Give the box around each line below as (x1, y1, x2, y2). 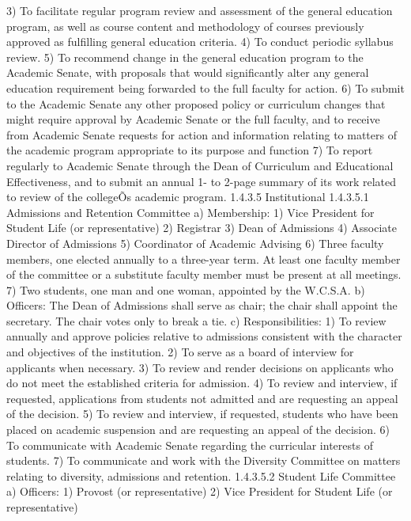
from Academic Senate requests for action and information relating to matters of (6, 126, 397, 143)
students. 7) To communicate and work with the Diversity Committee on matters (6, 452, 401, 469)
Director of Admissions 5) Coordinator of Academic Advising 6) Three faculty (6, 234, 384, 251)
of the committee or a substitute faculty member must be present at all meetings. (6, 266, 402, 283)
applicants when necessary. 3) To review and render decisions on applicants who (6, 359, 394, 375)
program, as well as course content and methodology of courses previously (6, 17, 364, 34)
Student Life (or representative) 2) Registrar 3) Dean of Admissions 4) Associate (6, 219, 398, 236)
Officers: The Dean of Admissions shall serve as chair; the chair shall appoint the (6, 297, 398, 314)
